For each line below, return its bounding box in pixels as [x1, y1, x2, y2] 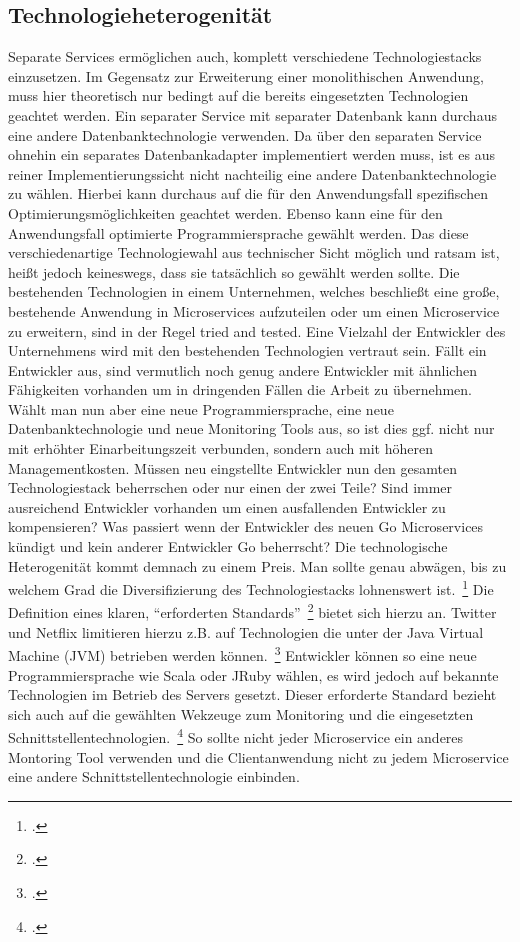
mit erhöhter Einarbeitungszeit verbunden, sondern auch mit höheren [8, 438, 433, 459]
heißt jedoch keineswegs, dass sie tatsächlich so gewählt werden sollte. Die [8, 261, 460, 282]
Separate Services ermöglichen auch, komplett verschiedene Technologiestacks [8, 46, 482, 67]
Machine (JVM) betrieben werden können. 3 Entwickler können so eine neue [8, 642, 477, 665]
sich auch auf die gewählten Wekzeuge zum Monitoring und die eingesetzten [8, 703, 474, 724]
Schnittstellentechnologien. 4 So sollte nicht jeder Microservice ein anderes [8, 724, 464, 748]
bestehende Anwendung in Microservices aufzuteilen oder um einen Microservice [8, 300, 500, 321]
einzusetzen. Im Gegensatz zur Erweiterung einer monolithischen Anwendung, [8, 65, 484, 86]
